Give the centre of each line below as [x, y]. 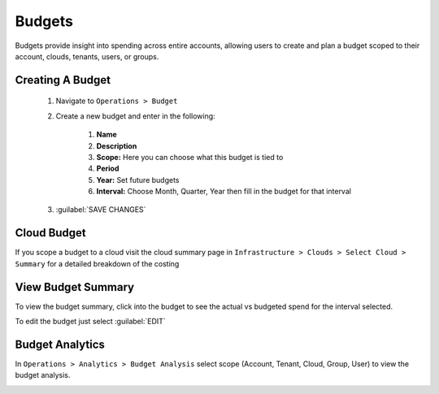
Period [108, 169]
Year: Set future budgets [138, 180]
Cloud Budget [51, 233]
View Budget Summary [74, 287]
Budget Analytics [60, 344]
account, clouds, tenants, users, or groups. [87, 56]
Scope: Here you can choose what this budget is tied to [190, 157]
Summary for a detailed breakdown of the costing [97, 263]
